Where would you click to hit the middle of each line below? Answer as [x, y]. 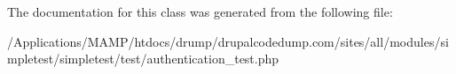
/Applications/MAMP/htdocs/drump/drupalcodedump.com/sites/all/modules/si [228, 41]
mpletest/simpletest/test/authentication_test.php [143, 59]
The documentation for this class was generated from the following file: [200, 11]
